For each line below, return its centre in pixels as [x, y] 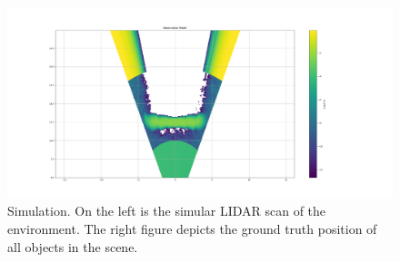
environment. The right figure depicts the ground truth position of [192, 228]
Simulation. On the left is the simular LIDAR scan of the [167, 211]
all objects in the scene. [73, 246]
